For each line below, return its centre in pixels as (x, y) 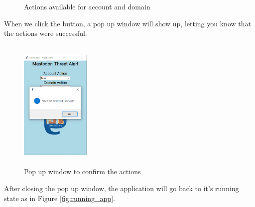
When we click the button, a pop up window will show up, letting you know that (127, 23)
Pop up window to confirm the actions (82, 171)
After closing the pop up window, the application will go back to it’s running (122, 188)
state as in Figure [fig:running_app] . (60, 198)
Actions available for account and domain (87, 6)
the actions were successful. (46, 33)
